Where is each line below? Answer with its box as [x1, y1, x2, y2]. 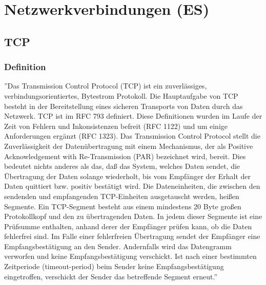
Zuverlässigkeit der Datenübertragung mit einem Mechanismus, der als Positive [4, 140, 253, 151]
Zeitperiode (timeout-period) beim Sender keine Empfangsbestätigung [4, 261, 224, 272]
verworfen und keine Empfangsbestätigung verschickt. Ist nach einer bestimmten [4, 251, 257, 261]
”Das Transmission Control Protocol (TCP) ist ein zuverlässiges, [4, 80, 207, 91]
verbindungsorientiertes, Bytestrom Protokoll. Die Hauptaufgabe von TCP [4, 90, 238, 101]
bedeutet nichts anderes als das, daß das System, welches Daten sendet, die [4, 161, 240, 171]
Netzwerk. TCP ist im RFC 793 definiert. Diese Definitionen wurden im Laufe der [4, 111, 262, 121]
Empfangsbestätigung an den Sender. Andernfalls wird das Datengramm [4, 240, 232, 251]
